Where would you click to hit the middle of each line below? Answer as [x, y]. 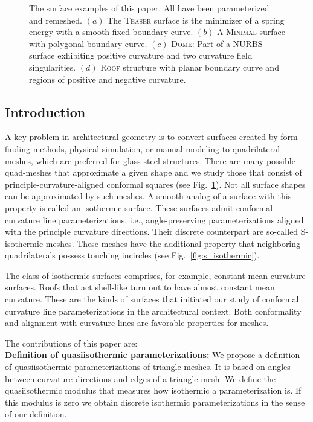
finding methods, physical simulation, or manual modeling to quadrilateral [143, 148]
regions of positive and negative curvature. [108, 79]
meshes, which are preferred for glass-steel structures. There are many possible [150, 160]
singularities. [53, 67]
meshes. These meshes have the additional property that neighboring [173, 243]
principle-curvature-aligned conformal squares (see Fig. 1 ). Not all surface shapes [155, 184]
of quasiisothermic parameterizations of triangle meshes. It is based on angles [148, 367]
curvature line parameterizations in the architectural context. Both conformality [153, 311]
